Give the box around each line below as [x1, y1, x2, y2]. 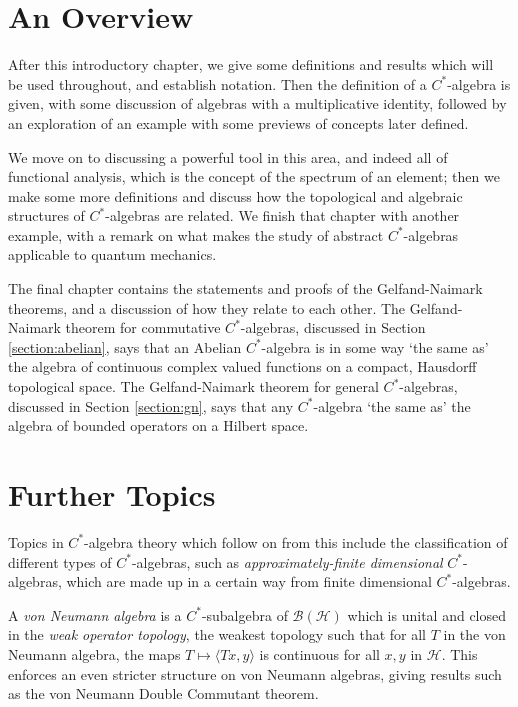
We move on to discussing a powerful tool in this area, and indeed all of [8, 146, 448, 167]
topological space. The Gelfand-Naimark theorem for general [8, 376, 379, 397]
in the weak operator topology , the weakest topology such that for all [8, 624, 426, 645]
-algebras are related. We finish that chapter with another [105, 205, 460, 226]
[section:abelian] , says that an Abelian [8, 336, 242, 357]
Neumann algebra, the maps [8, 643, 181, 664]
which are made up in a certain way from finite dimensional [66, 571, 432, 592]
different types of [8, 551, 112, 572]
